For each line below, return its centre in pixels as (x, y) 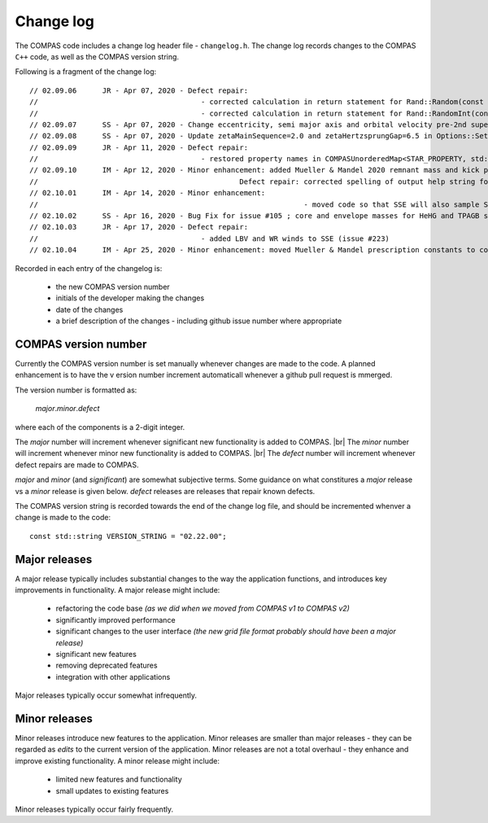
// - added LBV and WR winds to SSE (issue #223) (210, 239)
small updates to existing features (112, 790)
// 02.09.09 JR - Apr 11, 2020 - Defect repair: (139, 147)
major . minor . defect (68, 409)
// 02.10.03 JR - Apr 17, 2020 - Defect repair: (139, 227)
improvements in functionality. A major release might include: (118, 590)
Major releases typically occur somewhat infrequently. (106, 695)
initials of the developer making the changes (130, 298)
